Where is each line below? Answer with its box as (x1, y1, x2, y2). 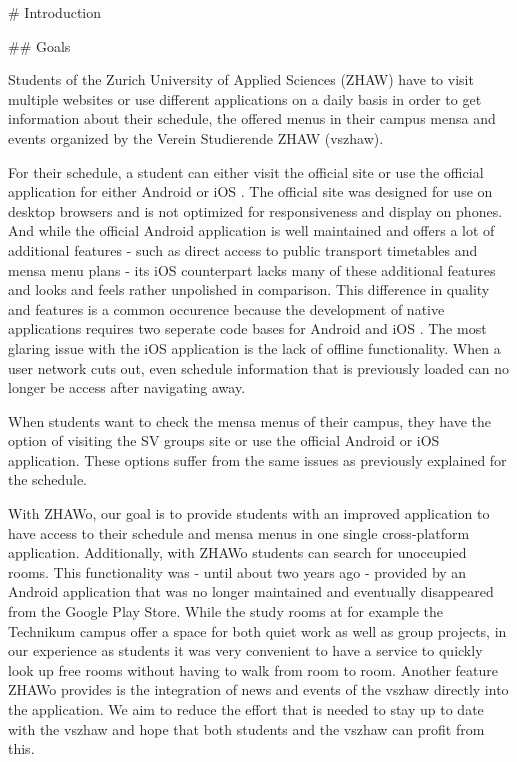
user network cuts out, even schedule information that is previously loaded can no (8, 357, 510, 378)
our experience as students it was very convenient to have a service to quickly (8, 640, 483, 661)
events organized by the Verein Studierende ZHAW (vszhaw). (8, 127, 384, 148)
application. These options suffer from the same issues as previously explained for (8, 449, 507, 470)
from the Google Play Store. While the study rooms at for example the (8, 601, 443, 622)
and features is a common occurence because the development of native (8, 298, 445, 319)
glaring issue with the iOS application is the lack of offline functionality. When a (8, 337, 501, 358)
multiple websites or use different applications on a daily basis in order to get (8, 88, 482, 109)
